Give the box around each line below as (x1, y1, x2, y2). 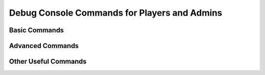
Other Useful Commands (9, 57, 87, 66)
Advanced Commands (9, 42, 79, 50)
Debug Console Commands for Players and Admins (9, 7, 223, 18)
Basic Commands (9, 26, 64, 34)
